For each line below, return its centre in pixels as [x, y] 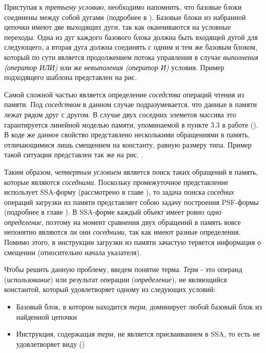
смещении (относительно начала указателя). [73, 252]
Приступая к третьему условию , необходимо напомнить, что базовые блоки [123, 7]
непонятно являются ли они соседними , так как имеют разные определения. [122, 232]
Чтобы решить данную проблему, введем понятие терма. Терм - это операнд [123, 269]
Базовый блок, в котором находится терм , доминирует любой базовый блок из [139, 307]
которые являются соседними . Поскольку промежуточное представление [116, 182]
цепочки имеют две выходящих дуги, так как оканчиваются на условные [118, 27]
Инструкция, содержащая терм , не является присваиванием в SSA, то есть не [138, 334]
